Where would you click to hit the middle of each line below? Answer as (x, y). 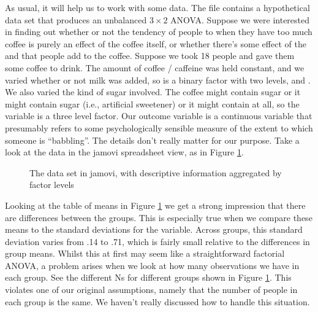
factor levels (52, 185)
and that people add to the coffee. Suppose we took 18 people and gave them (150, 56)
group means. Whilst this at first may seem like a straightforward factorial (145, 253)
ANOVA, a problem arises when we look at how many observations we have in (152, 265)
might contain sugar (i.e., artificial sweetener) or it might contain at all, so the (152, 103)
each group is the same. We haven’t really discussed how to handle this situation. (157, 301)
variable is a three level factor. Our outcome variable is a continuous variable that (159, 116)
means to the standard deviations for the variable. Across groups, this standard (154, 229)
